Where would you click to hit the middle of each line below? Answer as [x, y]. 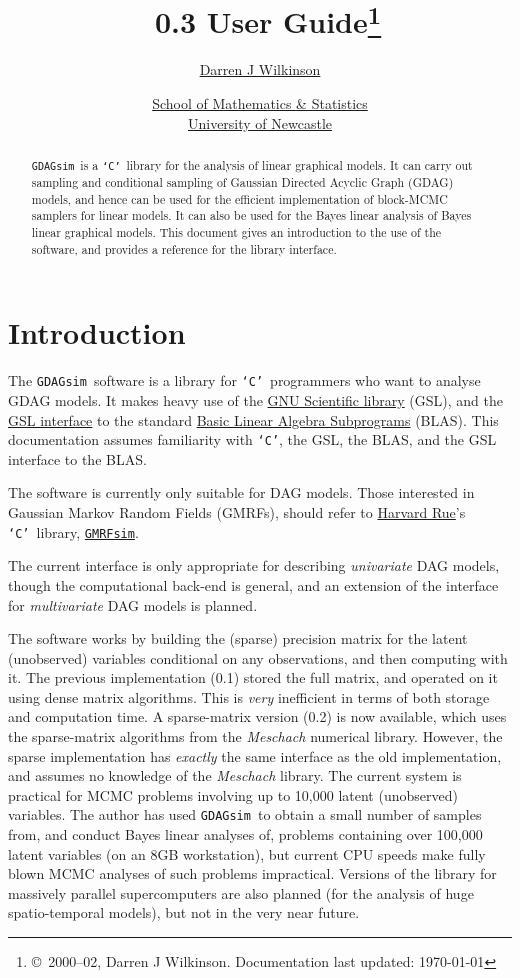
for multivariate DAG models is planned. [133, 604]
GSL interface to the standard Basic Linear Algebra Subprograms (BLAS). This [253, 419]
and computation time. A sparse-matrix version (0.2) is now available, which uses [257, 716]
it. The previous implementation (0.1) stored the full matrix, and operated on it [253, 677]
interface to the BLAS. [77, 458]
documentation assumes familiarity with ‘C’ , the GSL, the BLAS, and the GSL [252, 439]
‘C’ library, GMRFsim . [73, 531]
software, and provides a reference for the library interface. [184, 248]
